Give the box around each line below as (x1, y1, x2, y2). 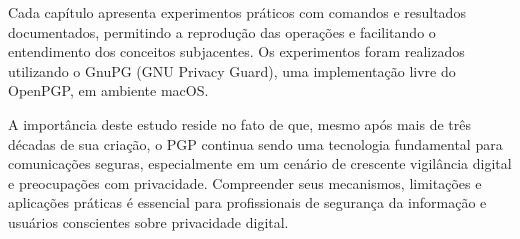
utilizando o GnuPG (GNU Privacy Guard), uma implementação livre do (8, 60, 456, 81)
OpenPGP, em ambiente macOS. (8, 80, 209, 101)
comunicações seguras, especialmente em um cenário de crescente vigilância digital (8, 153, 512, 174)
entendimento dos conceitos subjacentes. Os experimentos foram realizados (8, 41, 465, 62)
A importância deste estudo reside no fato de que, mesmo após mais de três (8, 113, 471, 134)
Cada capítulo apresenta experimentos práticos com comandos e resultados (8, 2, 466, 22)
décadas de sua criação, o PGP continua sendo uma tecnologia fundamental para (8, 133, 503, 154)
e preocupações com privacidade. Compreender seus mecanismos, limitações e (8, 172, 482, 193)
